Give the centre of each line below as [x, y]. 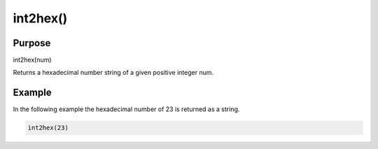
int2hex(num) [32, 60]
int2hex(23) [48, 128]
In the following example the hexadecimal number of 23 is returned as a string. [126, 109]
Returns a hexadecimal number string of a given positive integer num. [113, 73]
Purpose [32, 43]
